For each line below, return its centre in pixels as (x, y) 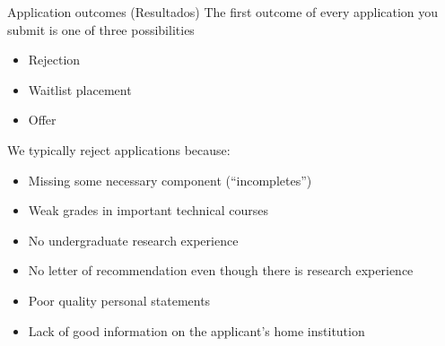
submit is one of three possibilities (101, 29)
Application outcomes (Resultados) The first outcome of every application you (223, 12)
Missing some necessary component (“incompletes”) (170, 180)
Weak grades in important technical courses (148, 210)
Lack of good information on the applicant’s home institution (196, 330)
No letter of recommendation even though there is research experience (221, 270)
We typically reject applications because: (119, 149)
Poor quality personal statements (119, 300)
